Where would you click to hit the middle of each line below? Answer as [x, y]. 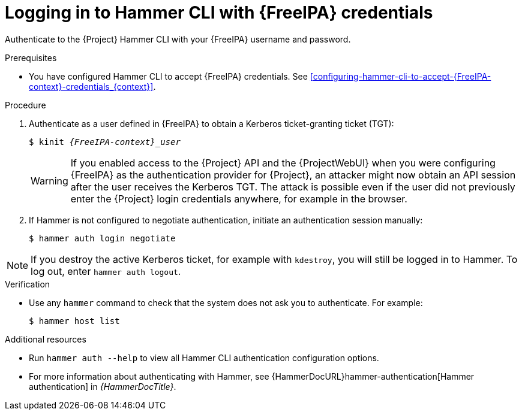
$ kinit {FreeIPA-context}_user [105, 142]
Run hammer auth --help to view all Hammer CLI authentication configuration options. [204, 358]
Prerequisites [31, 57]
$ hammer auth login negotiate [102, 238]
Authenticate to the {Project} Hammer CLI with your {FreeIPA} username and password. [178, 39]
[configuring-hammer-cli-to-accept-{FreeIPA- [400, 76]
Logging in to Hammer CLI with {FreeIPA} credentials [219, 13]
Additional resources [46, 339]
